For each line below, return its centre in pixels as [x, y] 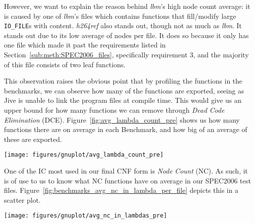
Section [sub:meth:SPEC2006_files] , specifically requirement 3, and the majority [127, 55]
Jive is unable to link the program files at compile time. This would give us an [123, 100]
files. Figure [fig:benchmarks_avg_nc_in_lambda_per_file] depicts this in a [121, 190]
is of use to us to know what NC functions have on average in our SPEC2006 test [127, 180]
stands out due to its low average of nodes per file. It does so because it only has [127, 35]
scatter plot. [23, 200]
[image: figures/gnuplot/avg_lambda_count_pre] [84, 155]
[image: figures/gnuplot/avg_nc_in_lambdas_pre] [86, 216]
